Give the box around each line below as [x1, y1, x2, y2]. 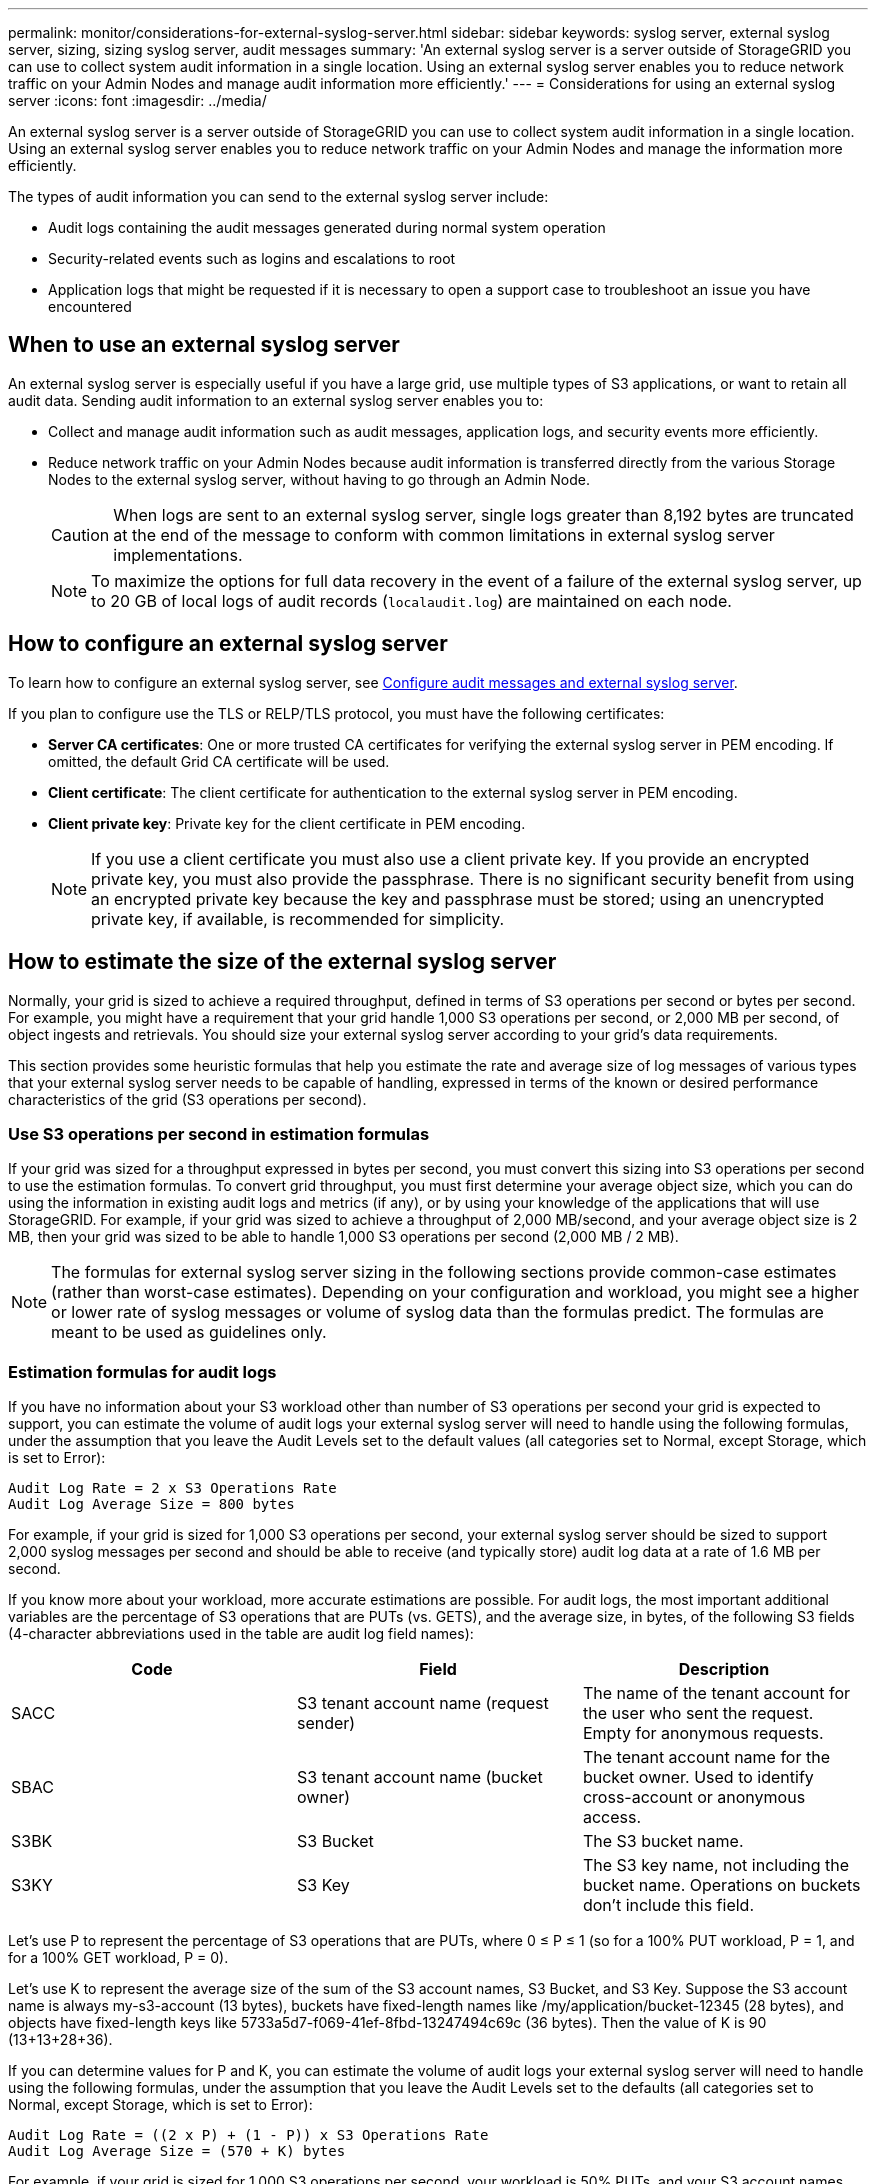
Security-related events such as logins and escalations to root [48, 250, 456, 267]
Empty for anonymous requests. [582, 1723, 824, 1744]
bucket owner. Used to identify [582, 1767, 814, 1788]
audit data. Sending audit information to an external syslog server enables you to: [8, 391, 544, 409]
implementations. [113, 544, 243, 565]
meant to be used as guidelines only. [51, 1322, 327, 1343]
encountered [48, 298, 132, 315]
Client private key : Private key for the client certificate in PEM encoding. [48, 814, 526, 832]
